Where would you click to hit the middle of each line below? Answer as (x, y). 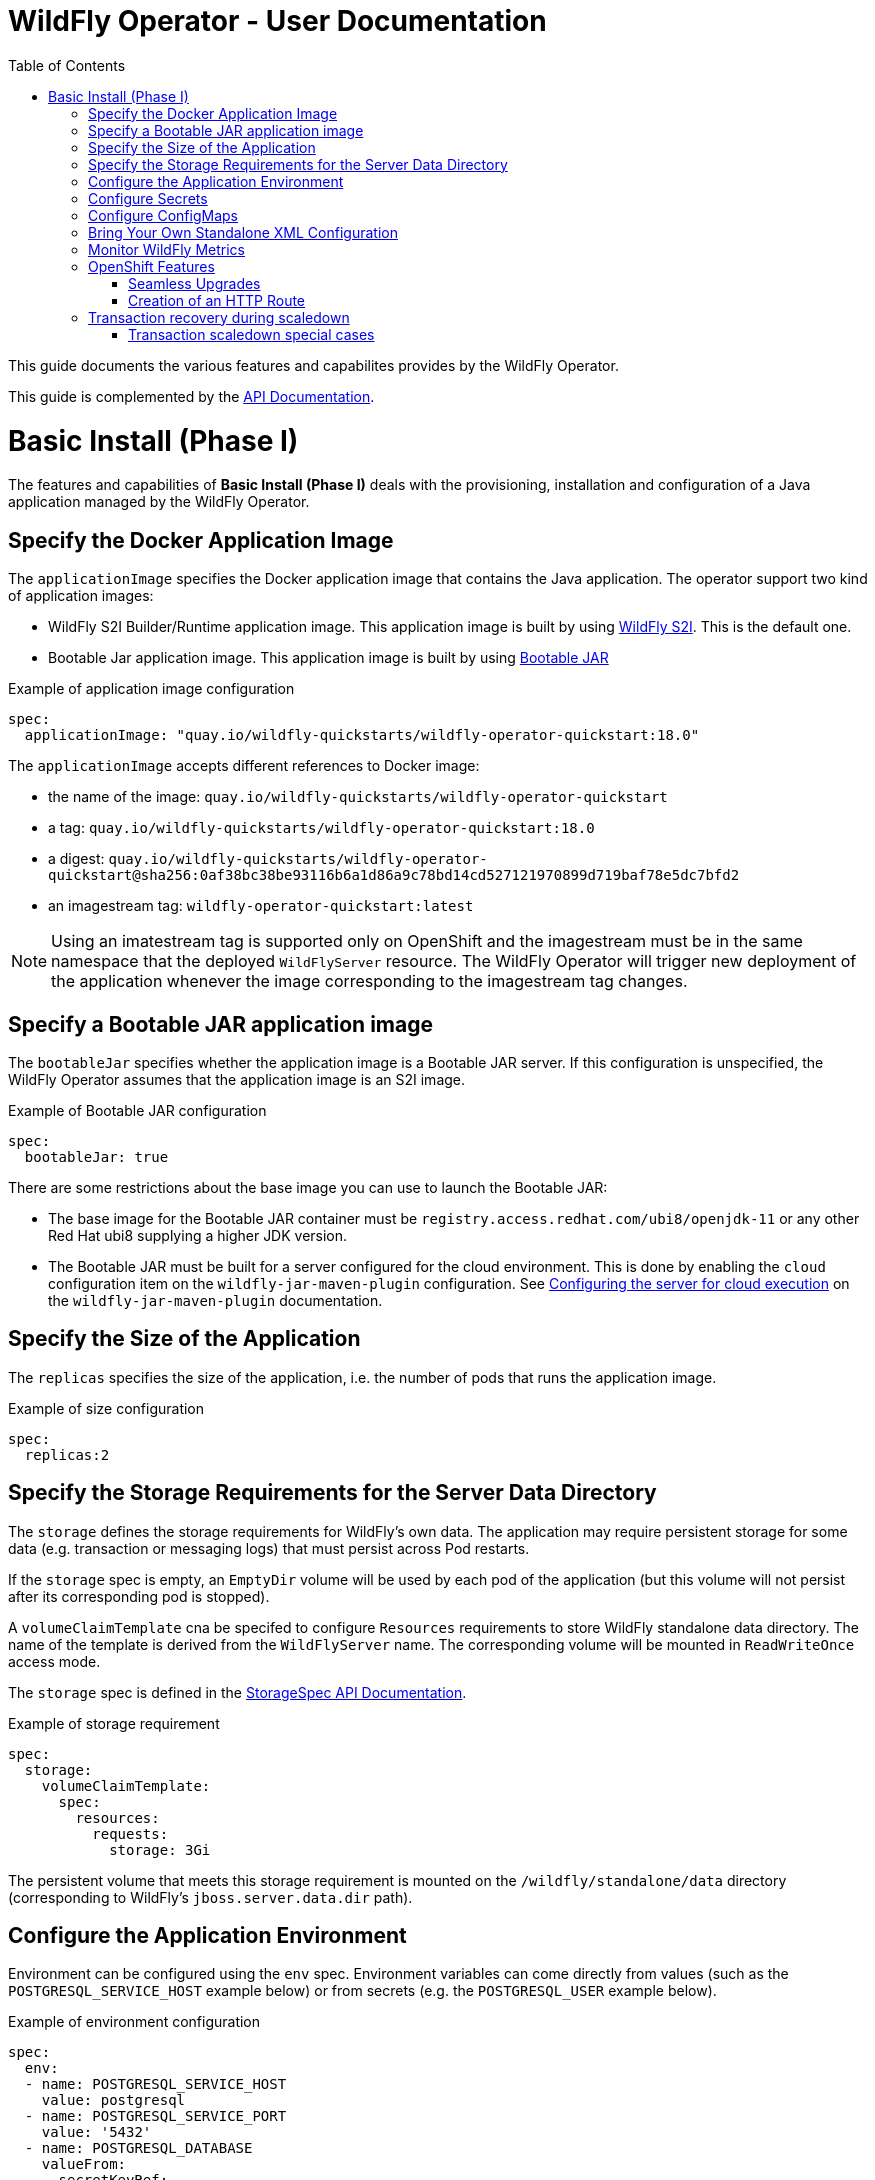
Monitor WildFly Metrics (167, 249)
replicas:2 (67, 1454)
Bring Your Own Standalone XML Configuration (243, 232)
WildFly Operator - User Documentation (277, 21)
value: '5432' (96, 2132)
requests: (130, 1833)
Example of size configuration (106, 1408)
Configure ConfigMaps (163, 215)
